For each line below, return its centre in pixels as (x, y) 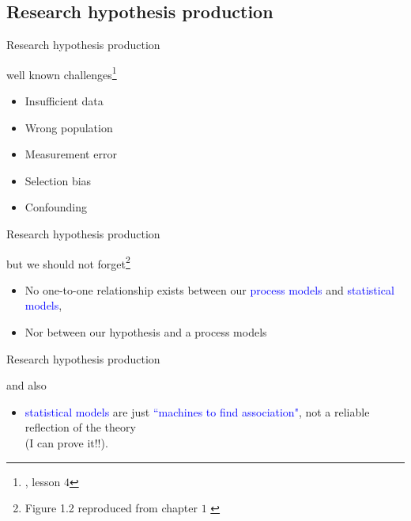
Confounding (56, 207)
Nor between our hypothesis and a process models (146, 332)
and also (26, 385)
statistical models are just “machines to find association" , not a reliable (197, 411)
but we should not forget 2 (68, 262)
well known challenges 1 (62, 73)
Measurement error (71, 154)
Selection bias (58, 180)
